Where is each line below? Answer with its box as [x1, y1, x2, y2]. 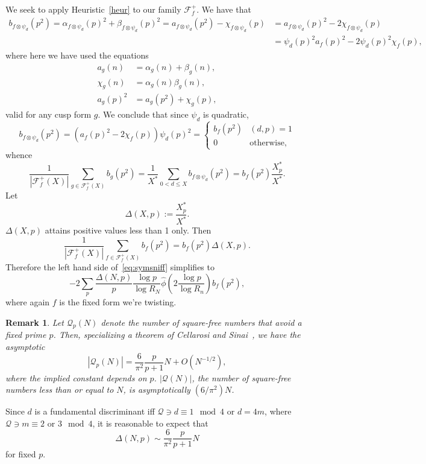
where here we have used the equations [5, 49, 149, 62]
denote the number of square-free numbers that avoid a [101, 316, 302, 328]
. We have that [196, 3, 251, 15]
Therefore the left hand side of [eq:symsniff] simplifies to [5, 261, 215, 273]
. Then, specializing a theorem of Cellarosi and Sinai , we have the [53, 328, 301, 341]
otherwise [249, 138, 284, 147]
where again [5, 296, 50, 308]
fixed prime [5, 328, 46, 341]
